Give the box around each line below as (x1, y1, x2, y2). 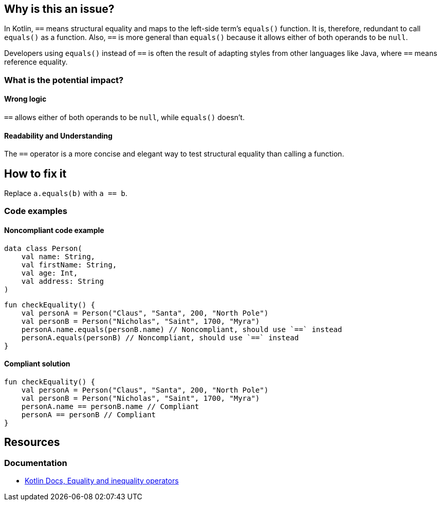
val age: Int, (21, 268, 78, 277)
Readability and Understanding (4, 131, 113, 140)
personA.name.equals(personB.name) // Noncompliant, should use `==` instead (21, 325, 342, 334)
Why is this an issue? (4, 3, 115, 15)
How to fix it (4, 167, 67, 180)
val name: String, (21, 252, 96, 261)
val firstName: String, (21, 260, 117, 269)
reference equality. (4, 57, 68, 67)
